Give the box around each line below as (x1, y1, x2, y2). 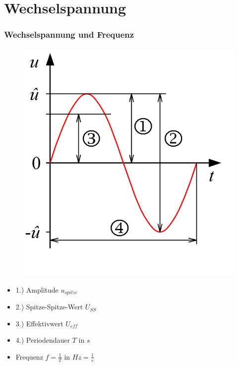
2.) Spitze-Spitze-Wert (15, 302, 83, 312)
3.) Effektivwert (15, 318, 63, 328)
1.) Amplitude (15, 284, 59, 295)
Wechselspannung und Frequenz (4, 28, 134, 41)
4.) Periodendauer (15, 335, 70, 345)
